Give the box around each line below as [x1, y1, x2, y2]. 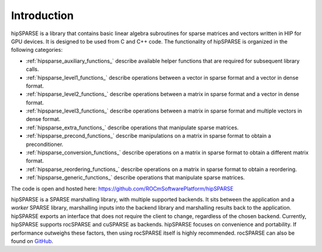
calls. [26, 66, 39, 73]
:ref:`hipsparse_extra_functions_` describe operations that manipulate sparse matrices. [26, 124, 239, 131]
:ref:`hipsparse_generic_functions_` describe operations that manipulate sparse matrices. [26, 174, 245, 181]
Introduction [11, 9, 74, 22]
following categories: [11, 46, 63, 54]
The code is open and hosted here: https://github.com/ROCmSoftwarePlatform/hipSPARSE [11, 185, 234, 192]
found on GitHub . [11, 237, 54, 244]
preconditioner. [26, 141, 64, 148]
